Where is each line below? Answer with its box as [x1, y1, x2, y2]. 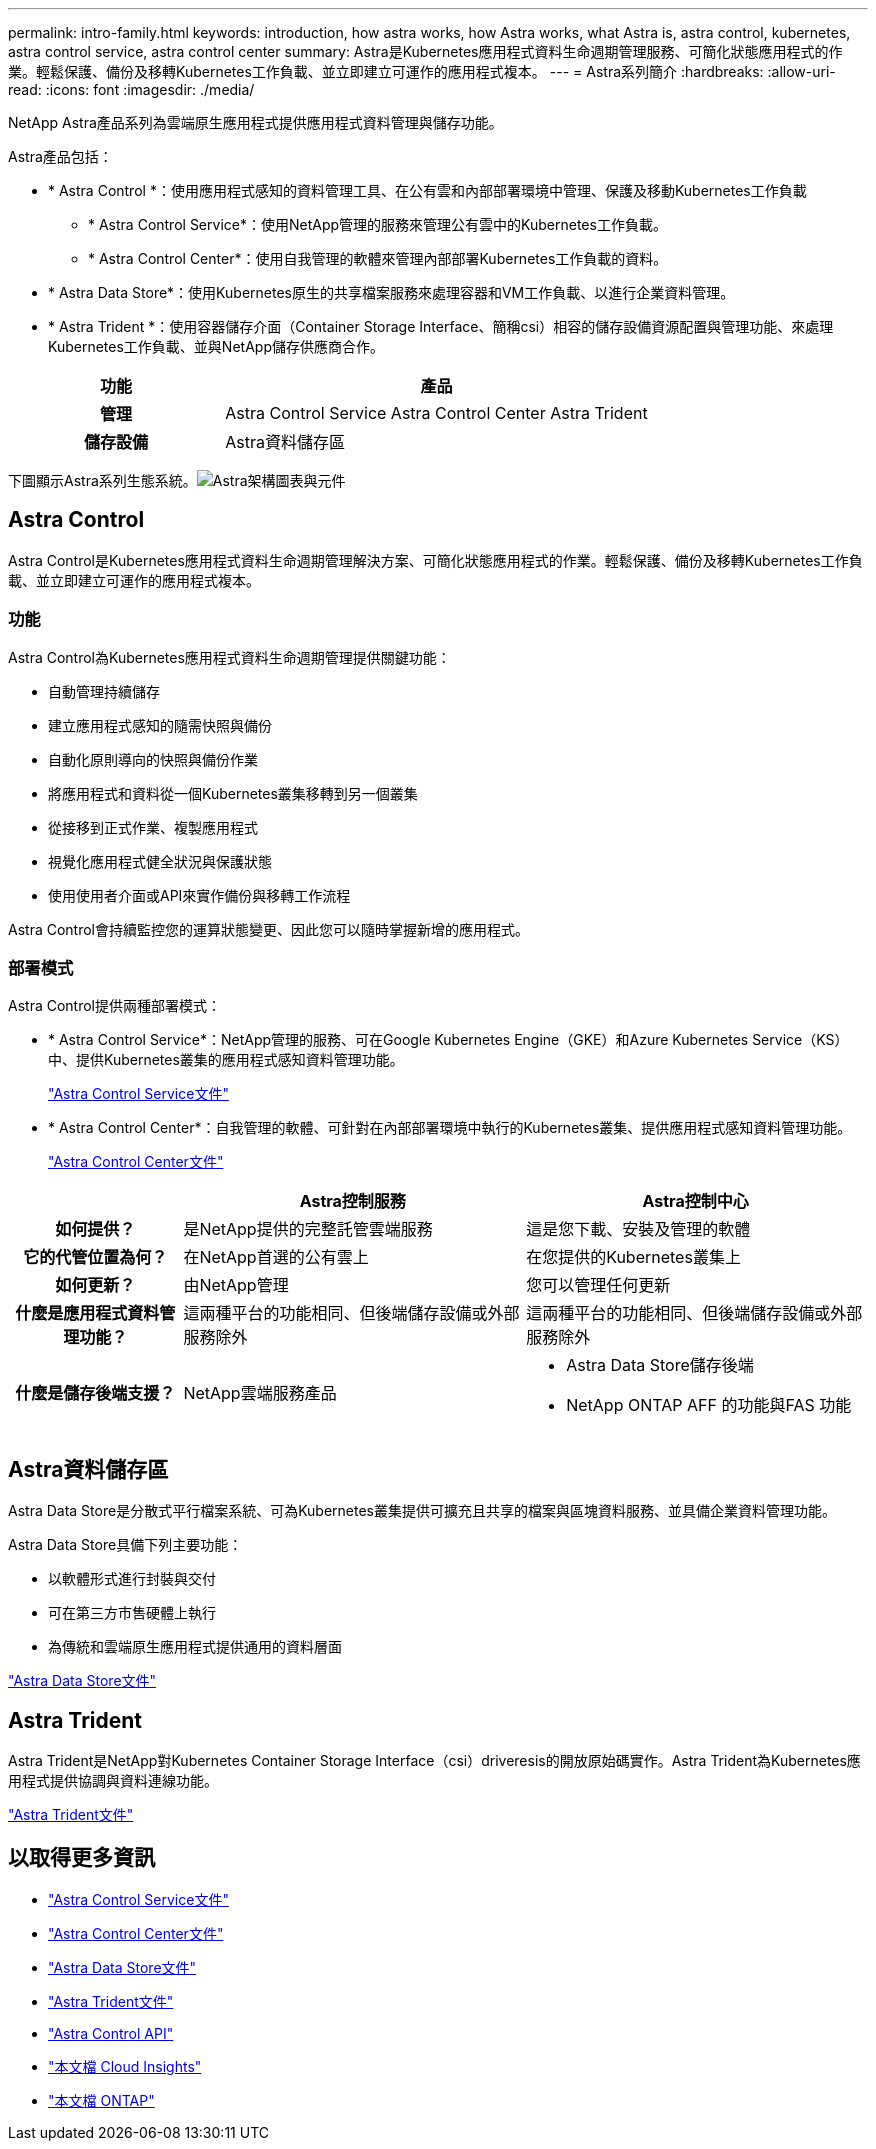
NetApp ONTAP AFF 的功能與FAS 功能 [566, 1395, 852, 1416]
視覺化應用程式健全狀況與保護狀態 [48, 852, 272, 870]
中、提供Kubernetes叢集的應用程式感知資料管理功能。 [48, 1051, 404, 1069]
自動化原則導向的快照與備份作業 [48, 750, 258, 768]
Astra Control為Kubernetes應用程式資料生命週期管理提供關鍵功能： [8, 648, 451, 666]
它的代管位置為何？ [23, 1247, 168, 1268]
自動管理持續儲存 [48, 682, 160, 700]
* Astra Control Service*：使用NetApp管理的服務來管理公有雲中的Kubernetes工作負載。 [88, 216, 667, 233]
